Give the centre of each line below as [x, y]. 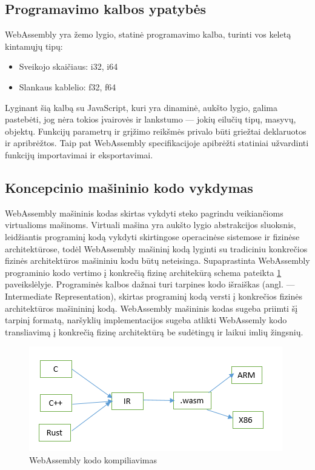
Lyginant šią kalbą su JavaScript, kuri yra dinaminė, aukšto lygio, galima [141, 107]
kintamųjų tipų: [34, 46]
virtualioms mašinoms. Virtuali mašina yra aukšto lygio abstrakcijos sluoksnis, [151, 225]
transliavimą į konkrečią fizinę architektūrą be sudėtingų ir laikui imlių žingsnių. [154, 331]
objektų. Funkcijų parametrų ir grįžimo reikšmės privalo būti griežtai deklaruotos [156, 131]
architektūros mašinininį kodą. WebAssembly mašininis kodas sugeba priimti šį [151, 308]
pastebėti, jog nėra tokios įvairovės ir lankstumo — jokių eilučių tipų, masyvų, [151, 119]
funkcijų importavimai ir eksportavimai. [79, 154]
